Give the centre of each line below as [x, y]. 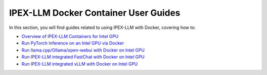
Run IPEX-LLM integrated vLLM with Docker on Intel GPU [80, 64]
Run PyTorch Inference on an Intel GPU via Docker [73, 43]
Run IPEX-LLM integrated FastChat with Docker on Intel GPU [83, 57]
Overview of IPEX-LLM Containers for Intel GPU [70, 36]
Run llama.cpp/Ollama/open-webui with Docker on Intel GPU [83, 50]
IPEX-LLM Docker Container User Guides [95, 13]
